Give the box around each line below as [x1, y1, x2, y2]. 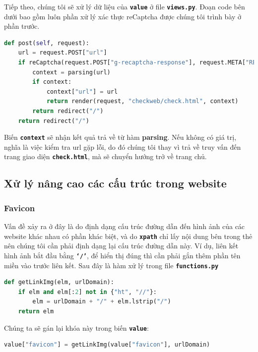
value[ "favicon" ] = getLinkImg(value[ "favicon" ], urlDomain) [4, 341, 210, 349]
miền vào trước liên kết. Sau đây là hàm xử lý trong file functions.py [4, 260, 219, 270]
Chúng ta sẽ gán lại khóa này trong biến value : [4, 322, 149, 333]
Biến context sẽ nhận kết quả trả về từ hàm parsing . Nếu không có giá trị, [4, 132, 237, 142]
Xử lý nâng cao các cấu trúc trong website [4, 176, 227, 191]
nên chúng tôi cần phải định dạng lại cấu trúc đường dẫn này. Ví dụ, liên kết [4, 240, 239, 251]
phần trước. [4, 21, 40, 31]
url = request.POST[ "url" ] [18, 49, 107, 57]
